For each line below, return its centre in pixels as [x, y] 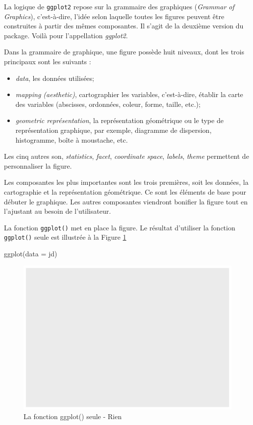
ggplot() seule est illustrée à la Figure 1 [65, 237]
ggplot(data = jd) [31, 254]
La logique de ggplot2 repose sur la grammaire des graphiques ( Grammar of [119, 6]
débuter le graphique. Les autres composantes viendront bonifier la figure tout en [126, 201]
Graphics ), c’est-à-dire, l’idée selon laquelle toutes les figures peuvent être [114, 16]
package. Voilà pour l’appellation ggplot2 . [66, 35]
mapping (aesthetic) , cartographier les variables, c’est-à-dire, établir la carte [129, 94]
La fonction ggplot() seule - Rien [73, 416]
